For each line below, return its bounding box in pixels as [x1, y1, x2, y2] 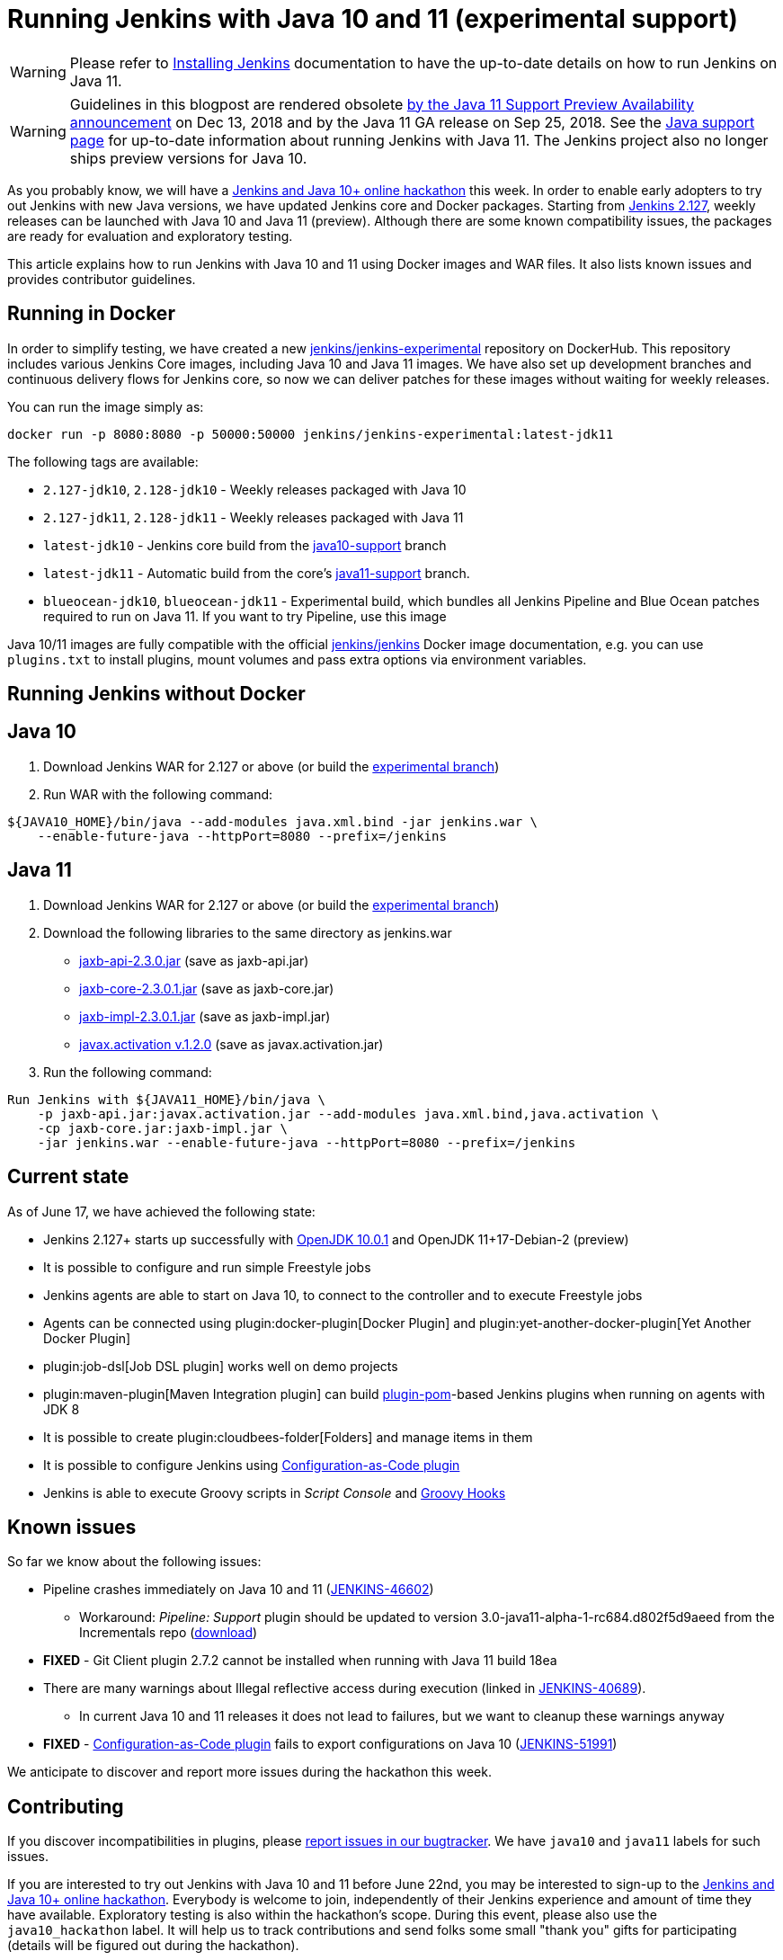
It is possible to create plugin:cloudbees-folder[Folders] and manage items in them [43, 1429, 533, 1445]
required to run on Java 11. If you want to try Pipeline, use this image [43, 608, 447, 624]
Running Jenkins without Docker [7, 682, 306, 706]
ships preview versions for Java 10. [69, 148, 307, 167]
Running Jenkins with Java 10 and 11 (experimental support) [7, 4, 738, 34]
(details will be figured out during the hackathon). [7, 1938, 299, 1954]
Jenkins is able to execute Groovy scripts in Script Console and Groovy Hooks [43, 1484, 506, 1501]
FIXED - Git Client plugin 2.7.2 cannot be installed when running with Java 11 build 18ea [43, 1653, 557, 1669]
